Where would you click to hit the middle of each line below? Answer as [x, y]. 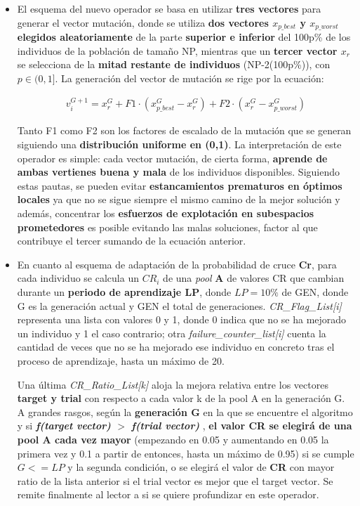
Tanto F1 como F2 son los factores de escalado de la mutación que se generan [184, 130]
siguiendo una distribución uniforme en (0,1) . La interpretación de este [179, 144]
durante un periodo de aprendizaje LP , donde [124, 291]
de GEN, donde [315, 291]
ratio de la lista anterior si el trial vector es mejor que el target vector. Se [175, 480]
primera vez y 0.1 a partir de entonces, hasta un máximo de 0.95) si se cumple [186, 453]
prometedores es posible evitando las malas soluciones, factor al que [167, 227]
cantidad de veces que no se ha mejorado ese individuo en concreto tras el [176, 347]
